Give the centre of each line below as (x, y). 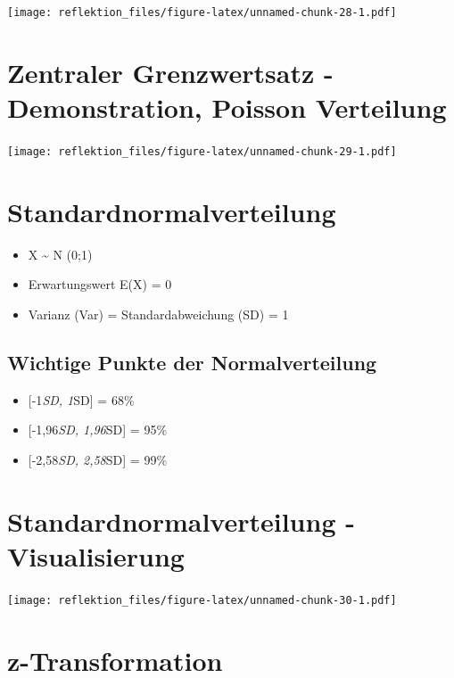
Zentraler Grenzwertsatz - (170, 72)
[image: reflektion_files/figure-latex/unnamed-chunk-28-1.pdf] (202, 12)
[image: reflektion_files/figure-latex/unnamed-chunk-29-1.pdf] (202, 151)
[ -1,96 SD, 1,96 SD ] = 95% (98, 430)
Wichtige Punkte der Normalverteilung (192, 362)
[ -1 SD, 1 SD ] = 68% (81, 399)
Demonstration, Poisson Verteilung (227, 107)
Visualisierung (96, 555)
